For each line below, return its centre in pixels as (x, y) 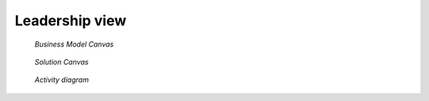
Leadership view (71, 21)
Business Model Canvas (74, 44)
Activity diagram (62, 80)
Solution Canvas (62, 62)
